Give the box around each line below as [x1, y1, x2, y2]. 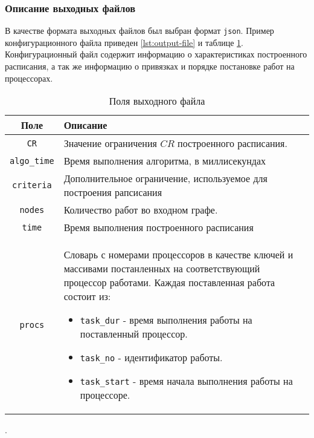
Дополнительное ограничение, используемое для [63, 171, 268, 186]
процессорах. [5, 71, 53, 84]
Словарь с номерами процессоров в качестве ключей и [63, 247, 293, 262]
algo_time [10, 155, 54, 166]
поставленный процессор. [80, 327, 188, 341]
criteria [12, 180, 52, 191]
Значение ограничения [63, 136, 157, 151]
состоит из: [63, 289, 111, 304]
